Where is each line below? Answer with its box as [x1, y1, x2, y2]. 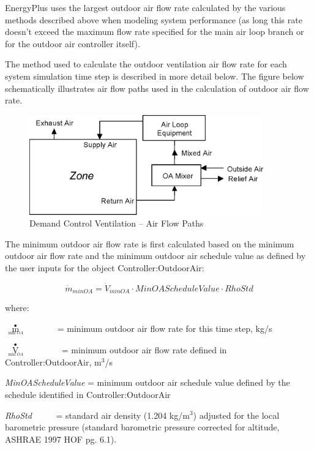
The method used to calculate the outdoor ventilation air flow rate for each [5, 58, 287, 70]
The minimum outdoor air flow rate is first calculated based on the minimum [5, 237, 294, 250]
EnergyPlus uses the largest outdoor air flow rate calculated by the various [5, 1, 286, 13]
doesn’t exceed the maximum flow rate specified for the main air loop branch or [5, 25, 304, 38]
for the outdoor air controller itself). [5, 37, 140, 50]
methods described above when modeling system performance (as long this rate [5, 13, 302, 26]
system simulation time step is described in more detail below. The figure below [5, 69, 304, 82]
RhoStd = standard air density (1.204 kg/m [5, 408, 190, 421]
